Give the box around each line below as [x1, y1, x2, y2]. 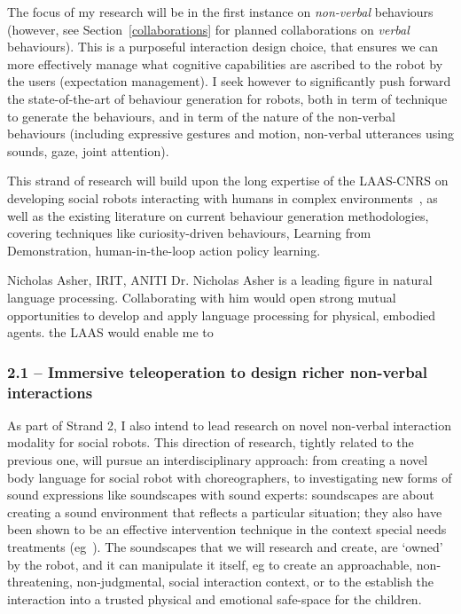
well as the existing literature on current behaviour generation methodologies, [7, 206, 429, 224]
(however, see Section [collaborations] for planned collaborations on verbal [7, 20, 410, 38]
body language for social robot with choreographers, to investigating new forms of [7, 468, 452, 486]
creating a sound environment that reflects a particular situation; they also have [7, 502, 442, 521]
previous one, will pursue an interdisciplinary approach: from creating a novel [7, 451, 428, 469]
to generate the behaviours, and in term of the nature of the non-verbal [7, 106, 395, 125]
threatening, [7, 572, 73, 591]
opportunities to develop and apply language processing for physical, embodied [7, 305, 436, 324]
